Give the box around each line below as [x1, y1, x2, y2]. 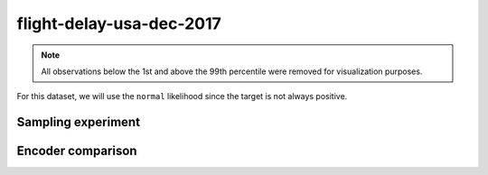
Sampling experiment [16, 115, 140, 130]
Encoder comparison [16, 143, 137, 159]
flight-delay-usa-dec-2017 [16, 14, 221, 33]
